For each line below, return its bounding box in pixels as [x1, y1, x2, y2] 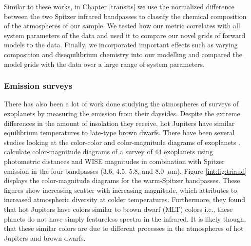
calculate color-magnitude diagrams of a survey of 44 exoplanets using [4, 146, 213, 157]
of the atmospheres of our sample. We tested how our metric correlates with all [4, 20, 240, 31]
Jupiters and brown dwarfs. [4, 232, 86, 243]
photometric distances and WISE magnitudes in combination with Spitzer [4, 156, 225, 166]
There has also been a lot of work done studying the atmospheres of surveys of [4, 99, 239, 109]
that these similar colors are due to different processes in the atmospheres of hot [4, 223, 244, 233]
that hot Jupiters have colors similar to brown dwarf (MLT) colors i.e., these [4, 204, 233, 214]
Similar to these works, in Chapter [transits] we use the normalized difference [4, 1, 234, 11]
